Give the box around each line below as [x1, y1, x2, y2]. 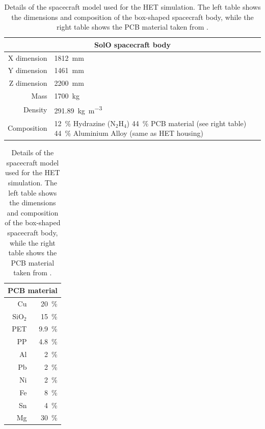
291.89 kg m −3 [54, 104, 102, 115]
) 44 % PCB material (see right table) [126, 117, 247, 128]
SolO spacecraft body [94, 39, 171, 50]
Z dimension [9, 78, 47, 88]
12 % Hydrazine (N [54, 117, 116, 128]
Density [23, 104, 47, 114]
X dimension [8, 52, 47, 63]
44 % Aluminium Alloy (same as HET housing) [54, 128, 203, 138]
